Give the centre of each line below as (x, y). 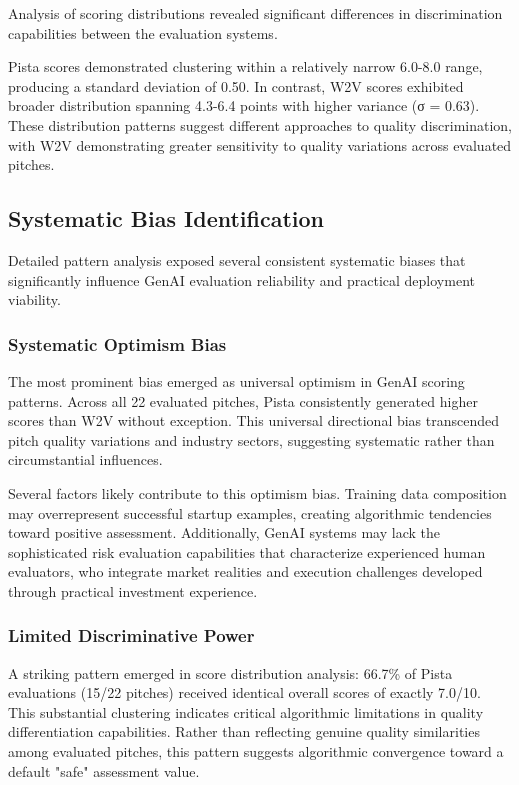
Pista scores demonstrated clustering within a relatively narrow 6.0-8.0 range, (245, 66)
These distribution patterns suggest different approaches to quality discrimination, (260, 124)
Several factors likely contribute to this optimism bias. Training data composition (257, 492)
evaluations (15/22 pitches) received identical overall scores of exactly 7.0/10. (244, 692)
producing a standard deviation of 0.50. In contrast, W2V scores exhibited (236, 85)
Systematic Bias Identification (166, 218)
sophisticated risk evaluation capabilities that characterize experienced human (247, 551)
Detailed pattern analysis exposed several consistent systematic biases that (237, 259)
